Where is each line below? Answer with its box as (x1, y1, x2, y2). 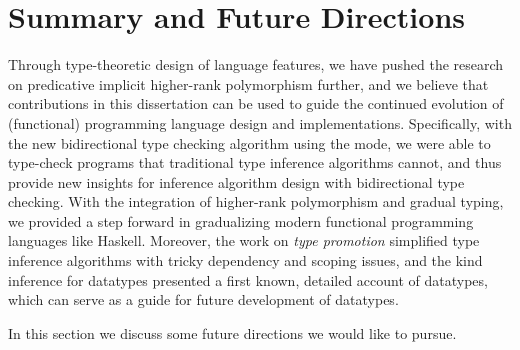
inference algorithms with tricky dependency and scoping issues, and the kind (8, 250, 483, 271)
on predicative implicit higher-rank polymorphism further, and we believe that (8, 73, 489, 94)
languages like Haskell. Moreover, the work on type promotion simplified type (8, 230, 480, 251)
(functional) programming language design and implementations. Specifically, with (8, 112, 512, 133)
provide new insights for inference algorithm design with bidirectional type (8, 171, 465, 192)
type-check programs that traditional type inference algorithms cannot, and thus (8, 152, 502, 173)
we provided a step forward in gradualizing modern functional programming (8, 210, 474, 231)
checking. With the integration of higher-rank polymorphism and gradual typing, (8, 191, 504, 212)
